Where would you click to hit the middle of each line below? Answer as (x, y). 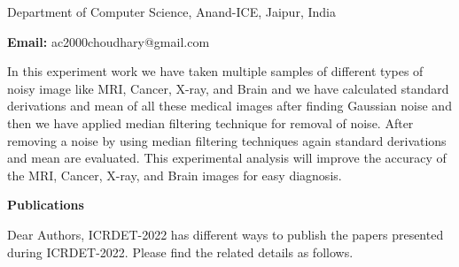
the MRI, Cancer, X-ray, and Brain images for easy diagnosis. (175, 175)
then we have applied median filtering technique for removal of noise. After (210, 122)
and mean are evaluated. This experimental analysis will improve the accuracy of (227, 158)
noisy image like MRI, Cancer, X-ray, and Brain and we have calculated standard (228, 88)
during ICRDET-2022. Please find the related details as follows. (180, 252)
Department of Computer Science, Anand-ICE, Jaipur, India (171, 11)
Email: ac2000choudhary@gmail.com (109, 41)
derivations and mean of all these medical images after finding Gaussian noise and (229, 106)
